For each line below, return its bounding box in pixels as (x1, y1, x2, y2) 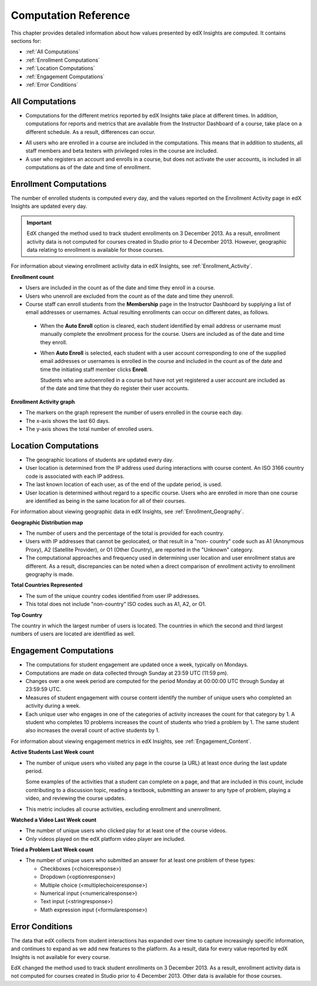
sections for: (11, 37, 41, 44)
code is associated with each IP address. (25, 473, 124, 480)
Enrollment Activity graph (11, 398, 75, 405)
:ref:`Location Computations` (25, 65, 95, 72)
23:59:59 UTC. (25, 686, 62, 693)
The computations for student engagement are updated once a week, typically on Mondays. (25, 661, 249, 668)
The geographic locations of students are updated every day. (25, 456, 174, 463)
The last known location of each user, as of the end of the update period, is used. (25, 481, 222, 488)
